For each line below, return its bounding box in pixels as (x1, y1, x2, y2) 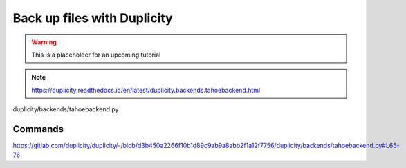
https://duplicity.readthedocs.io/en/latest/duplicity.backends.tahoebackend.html (31, 86, 261, 94)
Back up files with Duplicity (12, 10, 173, 26)
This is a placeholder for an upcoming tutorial (31, 50, 161, 59)
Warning (31, 38, 57, 46)
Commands (12, 123, 64, 135)
